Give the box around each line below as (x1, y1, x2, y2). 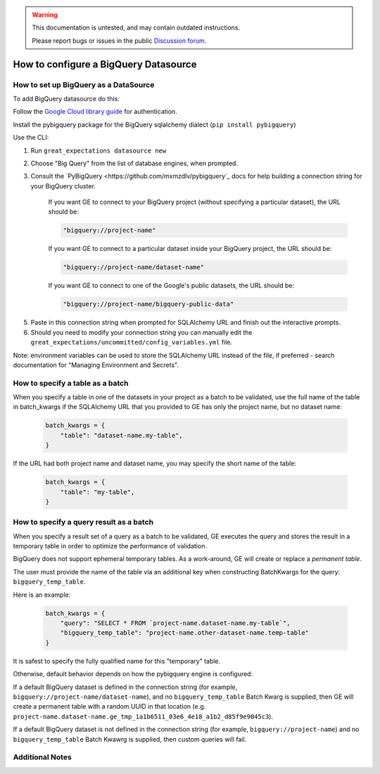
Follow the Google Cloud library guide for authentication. (13, 108, 177, 116)
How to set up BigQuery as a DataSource (13, 79, 155, 89)
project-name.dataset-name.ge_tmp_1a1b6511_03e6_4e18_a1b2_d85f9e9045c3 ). (13, 712, 274, 721)
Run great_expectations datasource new (30, 146, 167, 155)
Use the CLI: (13, 134, 49, 142)
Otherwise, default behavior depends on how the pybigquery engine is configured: (13, 670, 253, 678)
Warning (32, 11, 58, 19)
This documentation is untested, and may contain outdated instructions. (32, 23, 241, 32)
